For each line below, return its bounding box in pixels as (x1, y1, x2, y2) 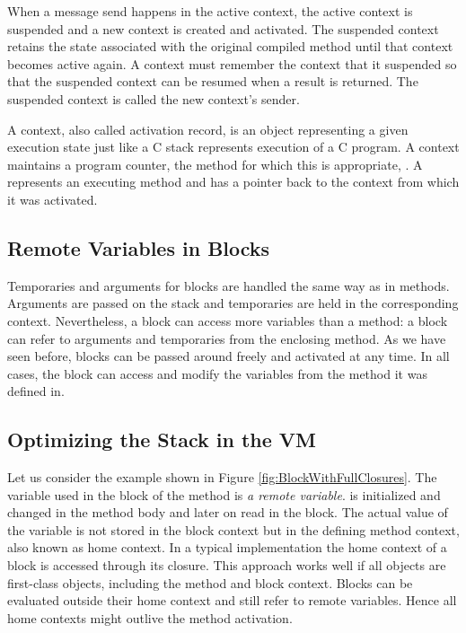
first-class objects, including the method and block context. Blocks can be (7, 573, 413, 592)
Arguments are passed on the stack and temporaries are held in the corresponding (7, 294, 459, 312)
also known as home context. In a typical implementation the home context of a (7, 538, 447, 557)
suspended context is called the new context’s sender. (7, 89, 300, 108)
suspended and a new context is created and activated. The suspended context (7, 19, 439, 38)
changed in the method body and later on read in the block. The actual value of (7, 503, 448, 522)
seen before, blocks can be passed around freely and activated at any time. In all (7, 347, 450, 365)
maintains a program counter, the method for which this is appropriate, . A (7, 154, 423, 173)
